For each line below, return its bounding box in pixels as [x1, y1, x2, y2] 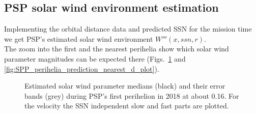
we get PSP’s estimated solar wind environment [4, 33, 153, 44]
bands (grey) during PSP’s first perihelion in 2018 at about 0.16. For [24, 90, 239, 101]
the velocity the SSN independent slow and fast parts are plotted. [24, 100, 229, 111]
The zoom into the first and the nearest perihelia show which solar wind [4, 43, 229, 54]
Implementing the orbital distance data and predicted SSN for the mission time [4, 23, 252, 34]
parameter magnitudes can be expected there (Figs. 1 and [4, 53, 186, 64]
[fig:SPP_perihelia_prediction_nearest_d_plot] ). [4, 63, 159, 74]
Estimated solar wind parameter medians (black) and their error [24, 80, 225, 91]
